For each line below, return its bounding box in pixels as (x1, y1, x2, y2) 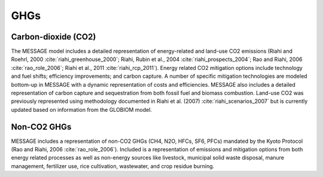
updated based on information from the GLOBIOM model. (11, 106, 153, 113)
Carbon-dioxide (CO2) (11, 32, 96, 42)
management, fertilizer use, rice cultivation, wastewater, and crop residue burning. (11, 162, 215, 170)
